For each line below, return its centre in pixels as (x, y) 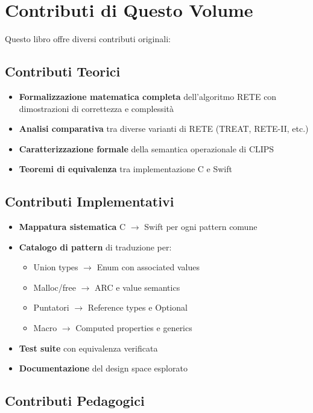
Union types (56, 267)
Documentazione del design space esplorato (103, 368)
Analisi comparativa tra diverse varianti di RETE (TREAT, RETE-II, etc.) (164, 129)
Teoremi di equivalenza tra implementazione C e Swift (125, 169)
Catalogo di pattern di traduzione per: (95, 247)
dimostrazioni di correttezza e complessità (96, 108)
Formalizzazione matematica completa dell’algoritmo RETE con (148, 96)
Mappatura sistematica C (72, 227)
